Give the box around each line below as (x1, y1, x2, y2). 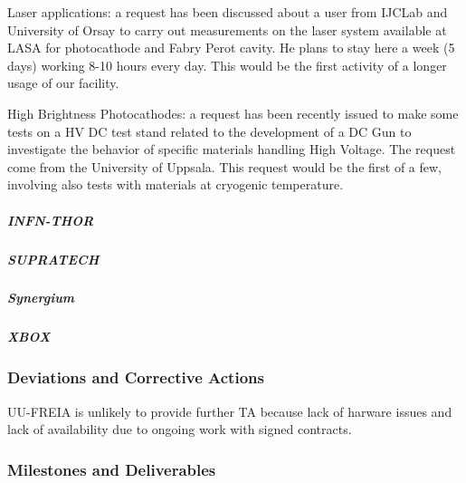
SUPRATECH (7, 249, 100, 268)
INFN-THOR (7, 210, 94, 229)
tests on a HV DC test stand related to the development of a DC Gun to (7, 121, 412, 140)
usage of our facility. (7, 73, 119, 92)
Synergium (7, 288, 75, 307)
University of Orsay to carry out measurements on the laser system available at (7, 20, 447, 39)
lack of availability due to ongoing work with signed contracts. (7, 420, 352, 439)
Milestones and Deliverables (7, 458, 216, 480)
